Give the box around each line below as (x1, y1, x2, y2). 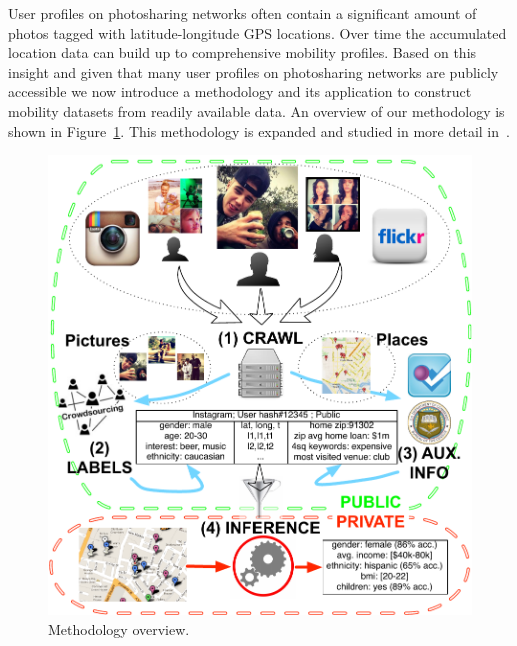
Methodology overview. (48, 618, 190, 639)
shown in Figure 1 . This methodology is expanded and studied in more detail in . (8, 120, 510, 141)
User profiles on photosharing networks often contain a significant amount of (8, 3, 477, 23)
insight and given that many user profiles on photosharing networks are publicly (8, 61, 499, 82)
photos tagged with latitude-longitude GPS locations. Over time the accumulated (8, 22, 507, 43)
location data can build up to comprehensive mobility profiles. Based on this (8, 42, 477, 63)
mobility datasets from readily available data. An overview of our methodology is (8, 100, 505, 121)
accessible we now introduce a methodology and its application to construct (8, 81, 472, 102)
